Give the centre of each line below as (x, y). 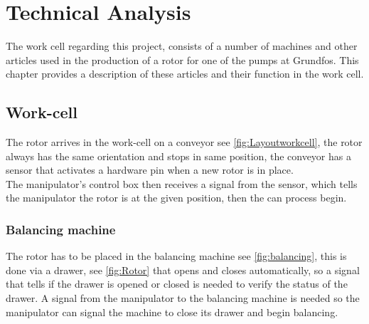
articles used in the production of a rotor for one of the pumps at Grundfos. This (182, 59)
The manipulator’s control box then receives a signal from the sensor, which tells (182, 183)
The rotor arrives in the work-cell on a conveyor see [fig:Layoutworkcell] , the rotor (184, 142)
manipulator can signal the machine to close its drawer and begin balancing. (172, 312)
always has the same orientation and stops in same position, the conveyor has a (178, 156)
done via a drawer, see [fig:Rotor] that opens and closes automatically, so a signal (183, 270)
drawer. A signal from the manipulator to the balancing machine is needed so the (183, 298)
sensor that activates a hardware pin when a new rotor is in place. (150, 170)
